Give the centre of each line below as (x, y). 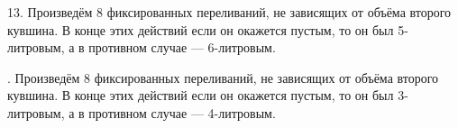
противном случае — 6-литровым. (182, 47)
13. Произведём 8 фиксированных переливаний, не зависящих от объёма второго (229, 12)
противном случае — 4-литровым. (182, 112)
